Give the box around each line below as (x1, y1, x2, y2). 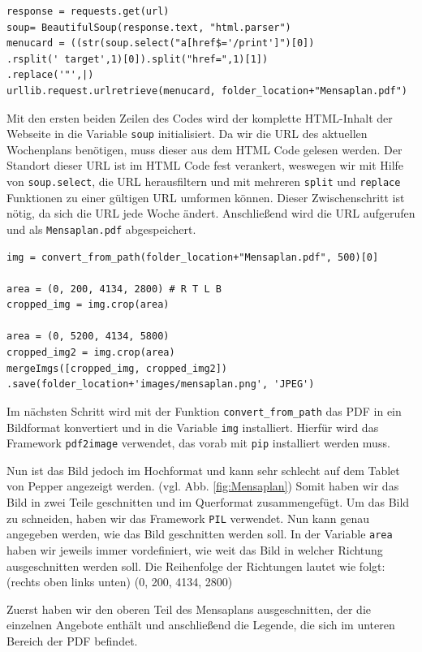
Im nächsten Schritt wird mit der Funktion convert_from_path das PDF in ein (6, 402, 402, 419)
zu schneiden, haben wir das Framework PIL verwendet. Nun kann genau (6, 509, 370, 526)
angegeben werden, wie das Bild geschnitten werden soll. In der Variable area (6, 525, 393, 542)
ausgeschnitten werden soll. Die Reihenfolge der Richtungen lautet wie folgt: (6, 557, 385, 574)
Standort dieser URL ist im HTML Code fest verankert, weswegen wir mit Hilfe (6, 157, 404, 174)
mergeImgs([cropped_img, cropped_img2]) (6, 362, 228, 374)
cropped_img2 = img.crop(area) (6, 347, 175, 359)
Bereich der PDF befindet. (6, 632, 138, 649)
